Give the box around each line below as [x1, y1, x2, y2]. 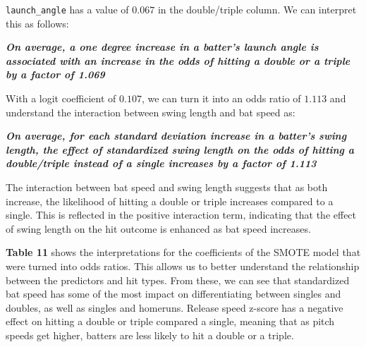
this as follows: [6, 16, 69, 30]
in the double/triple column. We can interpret [157, 2, 357, 16]
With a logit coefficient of [6, 91, 116, 106]
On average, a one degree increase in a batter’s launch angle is [6, 39, 319, 54]
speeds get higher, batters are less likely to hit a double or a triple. [6, 327, 294, 342]
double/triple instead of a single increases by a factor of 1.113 [6, 156, 317, 171]
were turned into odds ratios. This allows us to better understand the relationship [6, 258, 360, 273]
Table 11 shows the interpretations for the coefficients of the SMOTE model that [6, 245, 361, 260]
